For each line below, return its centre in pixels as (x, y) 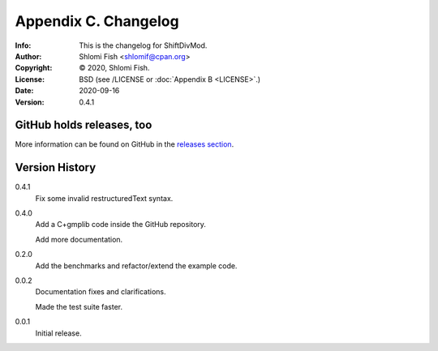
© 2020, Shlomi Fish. (114, 68)
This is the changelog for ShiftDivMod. (143, 45)
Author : (28, 56)
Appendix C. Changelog (97, 21)
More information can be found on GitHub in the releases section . (125, 144)
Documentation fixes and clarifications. (101, 292)
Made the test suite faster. (79, 306)
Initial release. (58, 333)
